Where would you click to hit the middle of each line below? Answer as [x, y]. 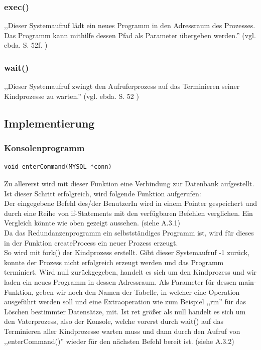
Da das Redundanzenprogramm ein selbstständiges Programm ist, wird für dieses [129, 232]
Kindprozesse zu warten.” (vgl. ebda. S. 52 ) [72, 96]
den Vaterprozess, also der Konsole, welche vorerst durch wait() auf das [114, 321]
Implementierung [49, 123]
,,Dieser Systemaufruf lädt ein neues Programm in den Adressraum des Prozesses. [130, 25]
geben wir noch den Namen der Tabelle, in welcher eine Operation [138, 291]
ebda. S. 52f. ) [26, 45]
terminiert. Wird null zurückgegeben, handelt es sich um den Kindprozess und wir [130, 272]
